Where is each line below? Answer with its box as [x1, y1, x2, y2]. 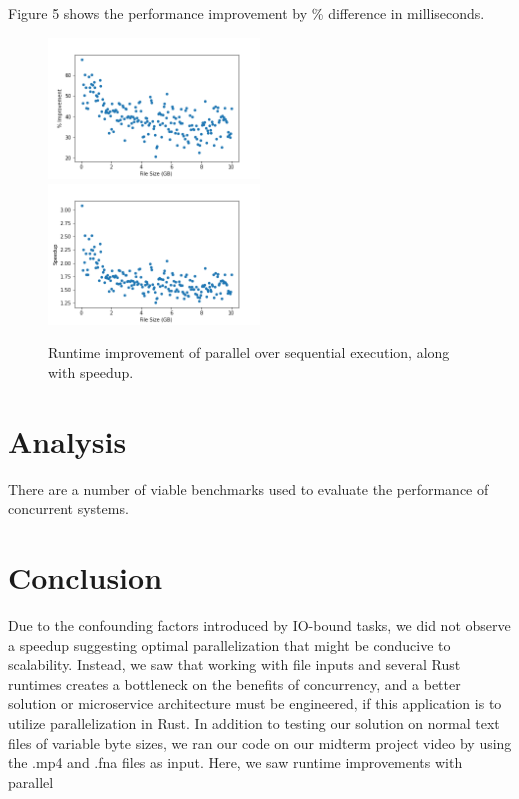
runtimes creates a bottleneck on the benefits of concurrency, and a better [8, 673, 461, 694]
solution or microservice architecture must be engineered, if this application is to [8, 693, 502, 714]
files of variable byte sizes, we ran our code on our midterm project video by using [8, 732, 512, 753]
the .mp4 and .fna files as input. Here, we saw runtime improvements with [8, 752, 463, 773]
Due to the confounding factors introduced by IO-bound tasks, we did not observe [8, 615, 511, 636]
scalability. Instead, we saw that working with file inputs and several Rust [8, 654, 461, 675]
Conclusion [8, 557, 163, 598]
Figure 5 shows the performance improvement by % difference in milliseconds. [8, 3, 485, 23]
